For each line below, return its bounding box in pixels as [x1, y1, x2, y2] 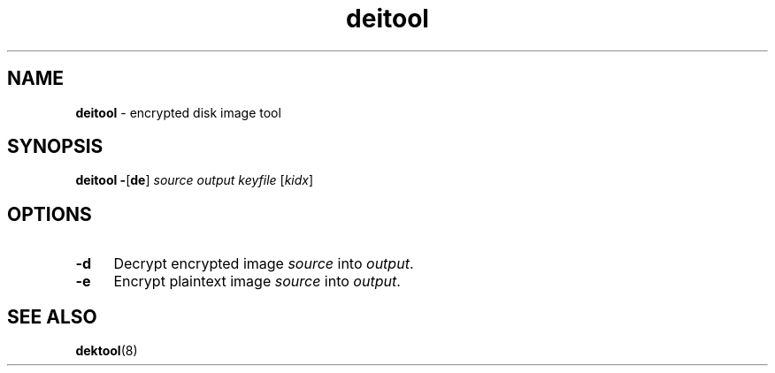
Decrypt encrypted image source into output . [113, 255, 414, 273]
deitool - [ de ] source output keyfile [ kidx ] [75, 172, 314, 188]
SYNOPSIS [7, 135, 104, 158]
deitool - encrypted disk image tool [75, 104, 281, 120]
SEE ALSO [7, 305, 97, 328]
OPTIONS [7, 202, 92, 225]
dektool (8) [75, 343, 138, 359]
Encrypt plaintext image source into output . [113, 272, 401, 291]
